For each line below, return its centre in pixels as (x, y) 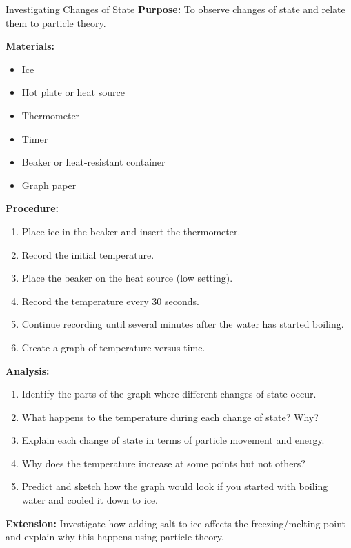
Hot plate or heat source (73, 92)
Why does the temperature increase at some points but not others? (163, 463)
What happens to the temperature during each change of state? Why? (170, 417)
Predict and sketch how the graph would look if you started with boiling (175, 486)
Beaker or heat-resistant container (93, 162)
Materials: (30, 46)
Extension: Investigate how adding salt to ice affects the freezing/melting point (176, 523)
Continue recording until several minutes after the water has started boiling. (183, 324)
